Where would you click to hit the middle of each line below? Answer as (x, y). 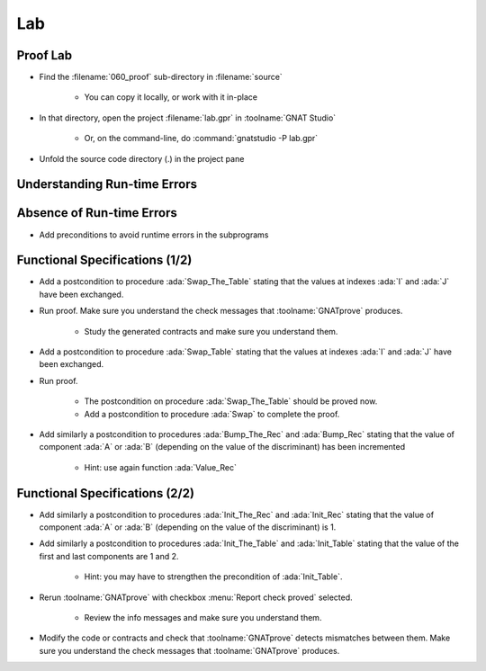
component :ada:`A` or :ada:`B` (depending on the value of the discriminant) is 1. (188, 527)
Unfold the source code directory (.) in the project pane (142, 158)
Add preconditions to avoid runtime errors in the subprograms (154, 235)
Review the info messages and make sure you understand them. (203, 617)
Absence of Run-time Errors (97, 213)
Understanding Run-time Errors (107, 184)
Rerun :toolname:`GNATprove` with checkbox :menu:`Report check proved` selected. (196, 597)
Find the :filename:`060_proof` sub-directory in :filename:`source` (161, 77)
